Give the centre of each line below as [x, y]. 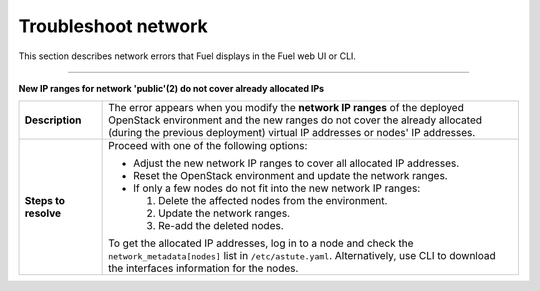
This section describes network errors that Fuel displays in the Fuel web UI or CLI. [187, 56]
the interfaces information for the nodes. [203, 268]
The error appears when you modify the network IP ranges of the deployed [286, 108]
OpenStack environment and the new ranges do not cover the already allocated [295, 120]
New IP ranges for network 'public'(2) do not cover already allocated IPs [171, 88]
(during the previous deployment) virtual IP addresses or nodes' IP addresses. [292, 133]
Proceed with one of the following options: [208, 146]
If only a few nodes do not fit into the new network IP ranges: [277, 188]
